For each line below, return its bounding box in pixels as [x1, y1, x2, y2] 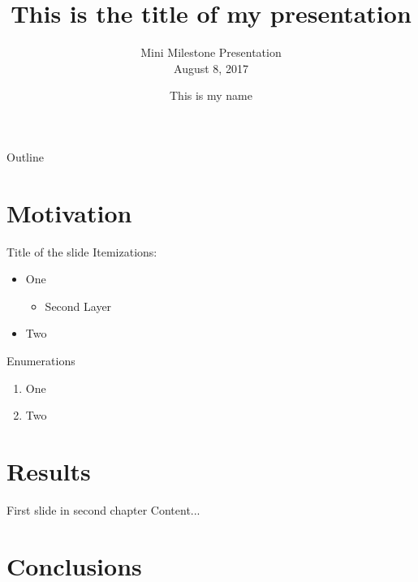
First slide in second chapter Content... [6, 501, 200, 518]
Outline [6, 148, 44, 165]
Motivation [6, 196, 132, 229]
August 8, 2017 [174, 59, 248, 76]
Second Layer [45, 297, 112, 314]
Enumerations [6, 352, 75, 369]
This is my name [169, 87, 253, 104]
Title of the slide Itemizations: [6, 243, 157, 260]
